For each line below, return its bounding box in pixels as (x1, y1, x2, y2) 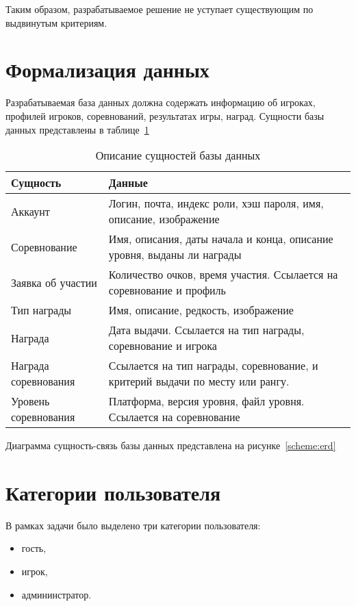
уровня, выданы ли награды (108, 247, 242, 263)
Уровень (11, 393, 50, 409)
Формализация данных (5, 55, 209, 84)
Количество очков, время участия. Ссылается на (108, 266, 338, 283)
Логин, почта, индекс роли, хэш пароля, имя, (108, 195, 324, 212)
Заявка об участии (11, 274, 97, 290)
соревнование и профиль (108, 282, 226, 299)
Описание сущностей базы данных (95, 147, 261, 164)
